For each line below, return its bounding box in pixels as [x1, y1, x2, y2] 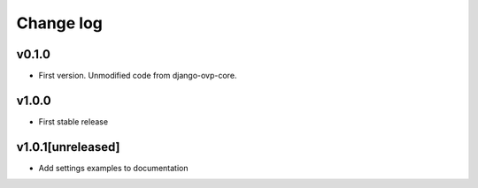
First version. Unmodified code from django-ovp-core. [38, 71, 237, 81]
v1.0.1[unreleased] [16, 139, 120, 154]
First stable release [38, 116, 109, 127]
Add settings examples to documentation [38, 162, 189, 173]
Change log [16, 13, 104, 33]
